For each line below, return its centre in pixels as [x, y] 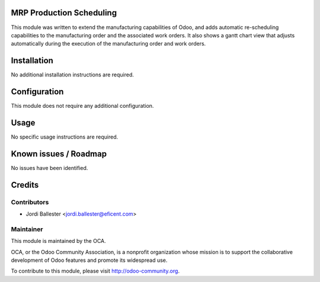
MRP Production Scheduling [64, 13]
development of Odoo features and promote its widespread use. [89, 260]
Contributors [30, 202]
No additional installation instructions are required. [73, 75]
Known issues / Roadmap [59, 154]
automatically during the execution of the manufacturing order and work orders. [108, 44]
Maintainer [27, 229]
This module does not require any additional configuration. [82, 106]
